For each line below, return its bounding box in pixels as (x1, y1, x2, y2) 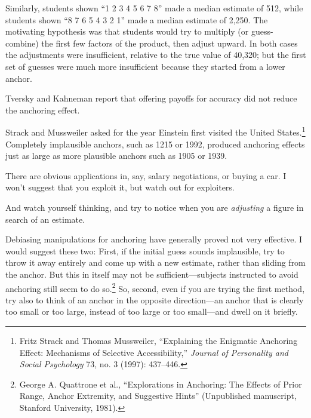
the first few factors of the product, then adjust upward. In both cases (41, 36, 298, 49)
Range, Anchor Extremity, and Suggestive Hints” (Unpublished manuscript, (19, 389, 297, 402)
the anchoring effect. (5, 103, 80, 116)
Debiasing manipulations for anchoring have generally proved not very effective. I (5, 233, 303, 245)
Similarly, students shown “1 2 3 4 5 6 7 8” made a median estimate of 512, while (5, 2, 303, 14)
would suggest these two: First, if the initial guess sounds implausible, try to (5, 244, 285, 257)
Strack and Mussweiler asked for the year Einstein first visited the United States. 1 (5, 124, 306, 138)
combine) (5, 36, 39, 49)
